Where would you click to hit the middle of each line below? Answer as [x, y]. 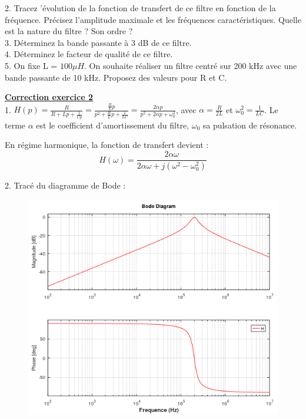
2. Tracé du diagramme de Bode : [65, 185]
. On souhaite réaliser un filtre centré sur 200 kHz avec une [191, 65]
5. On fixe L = [31, 65]
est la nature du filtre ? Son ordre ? [69, 31]
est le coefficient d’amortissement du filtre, [112, 125]
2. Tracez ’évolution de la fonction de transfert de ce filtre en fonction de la [140, 8]
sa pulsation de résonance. [250, 125]
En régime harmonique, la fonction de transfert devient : [107, 145]
